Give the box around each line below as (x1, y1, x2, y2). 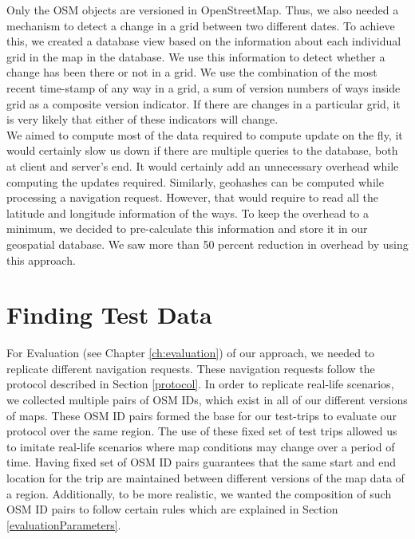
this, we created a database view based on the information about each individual (6, 33, 401, 49)
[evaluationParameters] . (6, 516, 121, 533)
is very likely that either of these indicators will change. (6, 111, 279, 128)
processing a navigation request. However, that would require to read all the (6, 189, 378, 206)
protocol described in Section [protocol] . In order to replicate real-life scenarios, (6, 376, 394, 392)
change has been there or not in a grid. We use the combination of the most (6, 64, 377, 81)
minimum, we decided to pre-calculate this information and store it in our (6, 220, 368, 237)
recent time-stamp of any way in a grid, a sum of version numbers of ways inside (6, 79, 401, 96)
